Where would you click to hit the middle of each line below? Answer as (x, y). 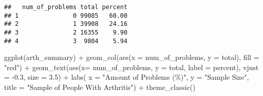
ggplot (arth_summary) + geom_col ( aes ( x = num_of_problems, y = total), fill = (132, 57)
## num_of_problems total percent (66, 7)
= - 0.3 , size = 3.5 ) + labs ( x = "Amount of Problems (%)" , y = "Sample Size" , (127, 77)
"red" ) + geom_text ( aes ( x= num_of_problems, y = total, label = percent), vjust (131, 67)
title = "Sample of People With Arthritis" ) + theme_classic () (100, 87)
